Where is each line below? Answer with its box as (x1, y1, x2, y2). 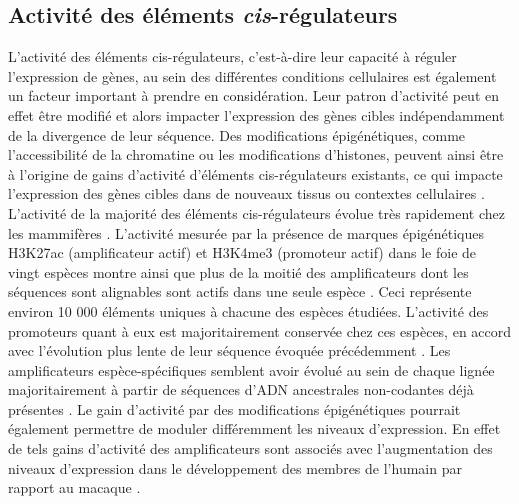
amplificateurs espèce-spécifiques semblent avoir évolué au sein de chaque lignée (8, 359, 495, 380)
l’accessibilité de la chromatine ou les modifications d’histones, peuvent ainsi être (8, 144, 504, 165)
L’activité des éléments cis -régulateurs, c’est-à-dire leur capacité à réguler (8, 46, 457, 67)
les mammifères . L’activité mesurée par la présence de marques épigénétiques (8, 222, 484, 243)
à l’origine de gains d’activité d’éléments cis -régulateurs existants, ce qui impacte (8, 163, 503, 184)
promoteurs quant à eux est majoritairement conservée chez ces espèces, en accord (8, 320, 512, 341)
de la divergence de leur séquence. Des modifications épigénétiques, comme (8, 124, 466, 145)
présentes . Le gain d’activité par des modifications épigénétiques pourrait (8, 398, 461, 419)
